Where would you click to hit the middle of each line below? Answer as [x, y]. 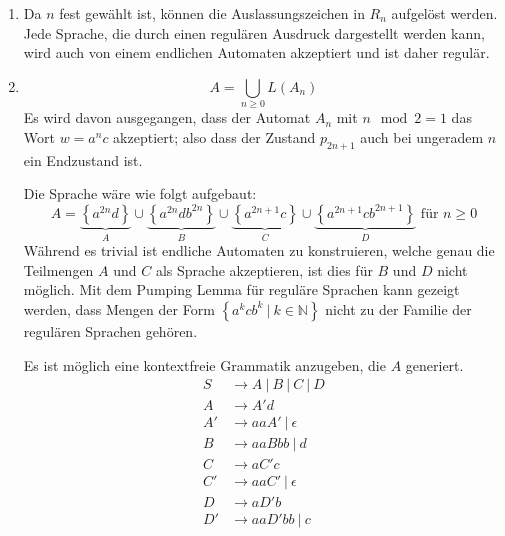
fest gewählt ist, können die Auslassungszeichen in [212, 13]
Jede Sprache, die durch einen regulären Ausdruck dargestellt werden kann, [254, 32]
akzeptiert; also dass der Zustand [214, 136]
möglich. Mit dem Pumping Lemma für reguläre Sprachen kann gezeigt [241, 289]
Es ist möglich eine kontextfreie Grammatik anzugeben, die [204, 364]
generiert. [434, 364]
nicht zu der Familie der [398, 308]
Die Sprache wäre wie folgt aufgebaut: [140, 193]
